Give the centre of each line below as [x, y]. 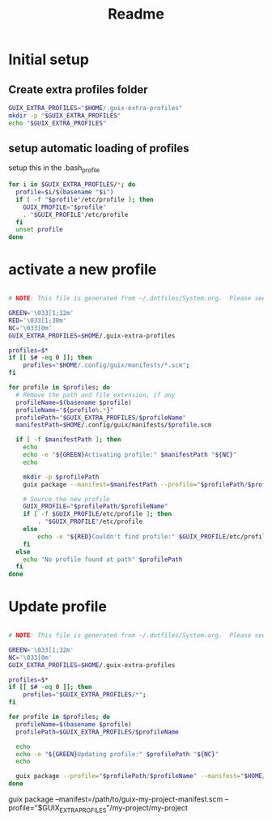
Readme [136, 14]
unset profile [39, 230]
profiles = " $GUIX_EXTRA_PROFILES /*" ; [85, 695]
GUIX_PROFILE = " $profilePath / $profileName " [96, 507]
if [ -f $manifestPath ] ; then [68, 440]
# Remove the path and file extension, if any [96, 395]
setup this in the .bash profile [54, 169]
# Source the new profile [67, 499]
